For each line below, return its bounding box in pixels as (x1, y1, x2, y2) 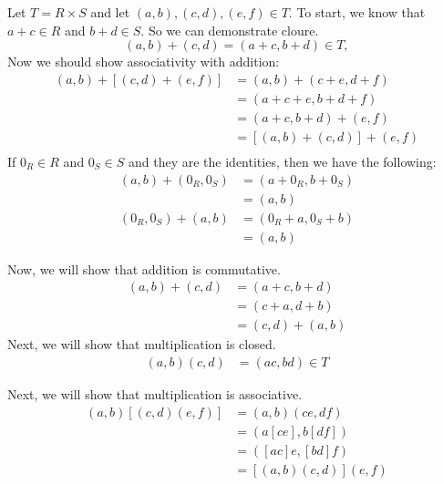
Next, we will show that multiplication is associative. (7, 384, 303, 403)
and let (90, 3, 130, 21)
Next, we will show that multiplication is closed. (7, 335, 276, 354)
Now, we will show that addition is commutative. (7, 259, 281, 278)
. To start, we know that (288, 3, 426, 21)
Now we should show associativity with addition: (7, 52, 280, 71)
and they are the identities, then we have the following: (129, 151, 437, 170)
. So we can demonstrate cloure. (140, 20, 319, 39)
